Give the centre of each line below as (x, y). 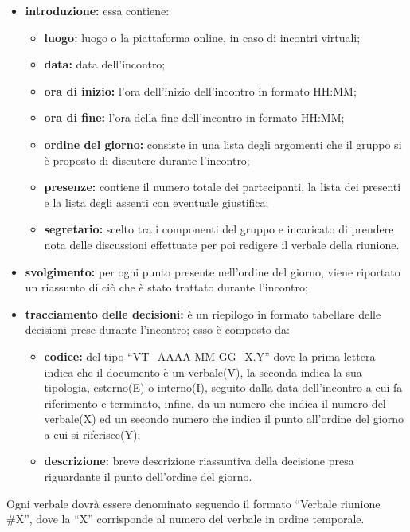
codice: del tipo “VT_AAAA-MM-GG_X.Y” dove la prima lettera (210, 356)
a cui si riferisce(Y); (92, 434)
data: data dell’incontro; (105, 64)
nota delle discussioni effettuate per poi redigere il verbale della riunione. (222, 244)
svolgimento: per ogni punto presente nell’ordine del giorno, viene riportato (213, 271)
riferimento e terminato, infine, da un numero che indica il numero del (215, 403)
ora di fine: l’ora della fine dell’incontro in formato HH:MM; (194, 117)
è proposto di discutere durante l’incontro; (147, 160)
